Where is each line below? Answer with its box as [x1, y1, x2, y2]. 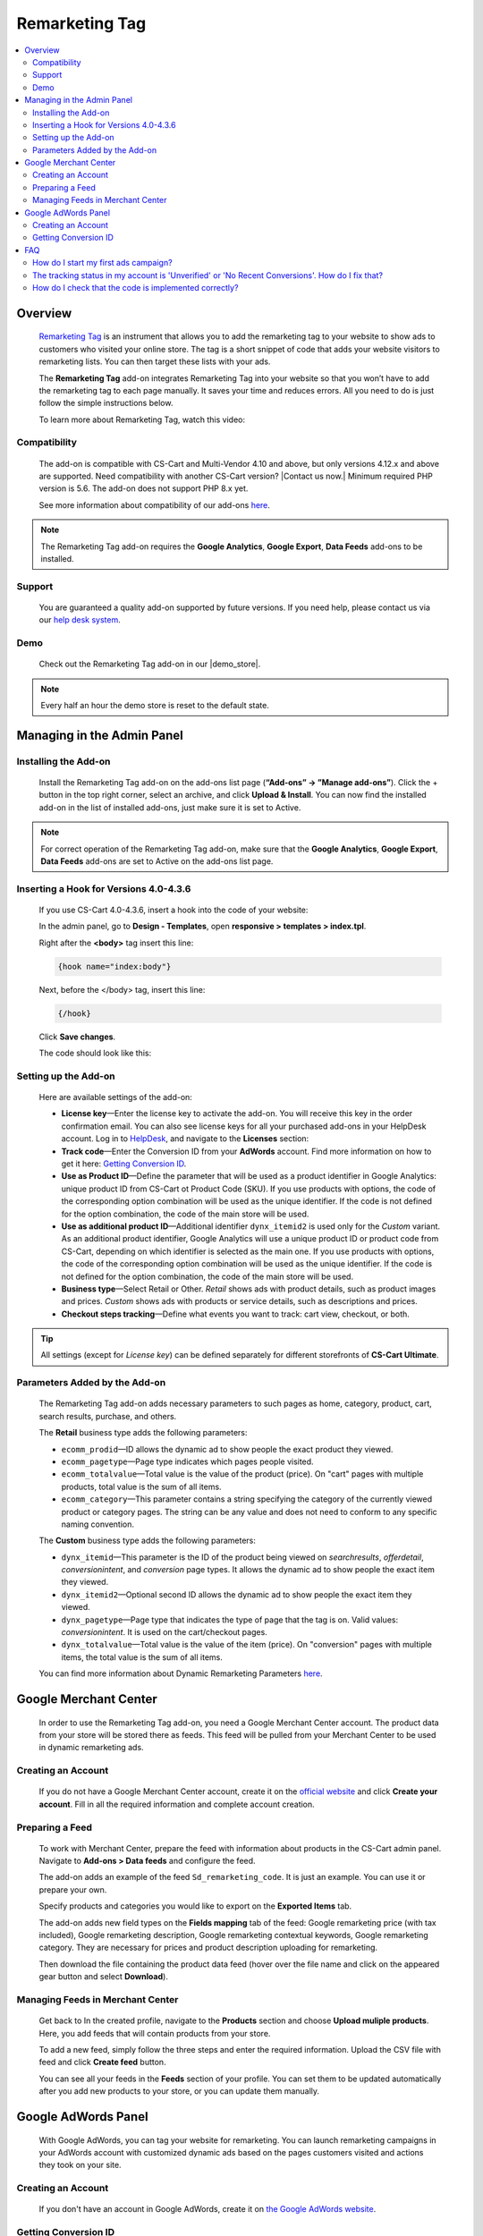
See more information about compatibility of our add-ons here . [38, 499, 270, 510]
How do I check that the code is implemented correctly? [32, 282, 239, 292]
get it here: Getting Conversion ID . [61, 1158, 187, 1169]
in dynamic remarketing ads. [38, 1742, 144, 1753]
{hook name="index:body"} [57, 961, 172, 971]
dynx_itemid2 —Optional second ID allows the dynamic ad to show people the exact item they [61, 1588, 412, 1600]
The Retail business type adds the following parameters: [38, 1427, 248, 1438]
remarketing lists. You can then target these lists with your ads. [38, 356, 271, 367]
